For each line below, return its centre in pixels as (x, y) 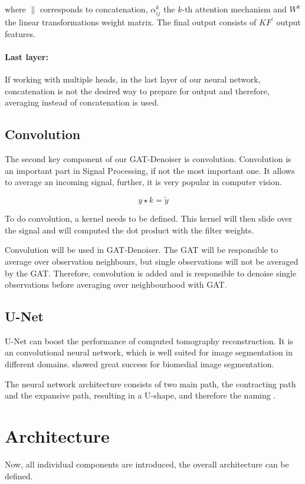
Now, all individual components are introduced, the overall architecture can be (147, 464)
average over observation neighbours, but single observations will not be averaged (152, 261)
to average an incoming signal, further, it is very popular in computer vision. (143, 182)
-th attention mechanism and (234, 9)
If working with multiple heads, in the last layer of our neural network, (133, 79)
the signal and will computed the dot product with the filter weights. (129, 230)
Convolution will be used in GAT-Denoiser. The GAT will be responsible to (142, 250)
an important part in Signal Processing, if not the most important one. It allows (150, 170)
